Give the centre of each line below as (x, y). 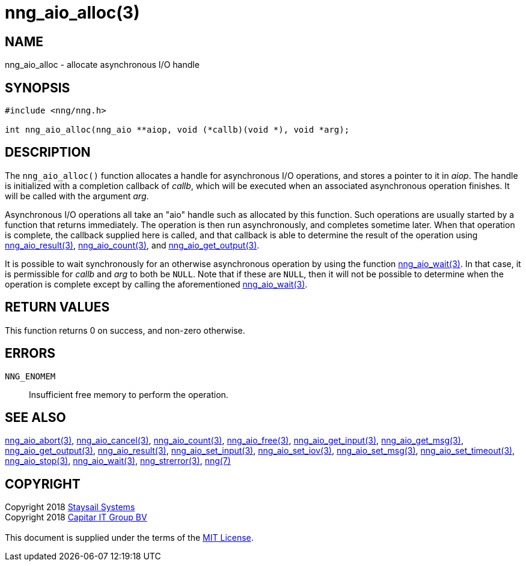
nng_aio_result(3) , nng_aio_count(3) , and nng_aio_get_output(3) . (132, 245)
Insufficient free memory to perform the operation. (129, 394)
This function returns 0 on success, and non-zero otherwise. (125, 330)
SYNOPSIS (38, 88)
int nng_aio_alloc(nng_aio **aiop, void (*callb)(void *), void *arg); (177, 130)
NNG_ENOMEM (30, 376)
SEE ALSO (35, 417)
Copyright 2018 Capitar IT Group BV (76, 517)
